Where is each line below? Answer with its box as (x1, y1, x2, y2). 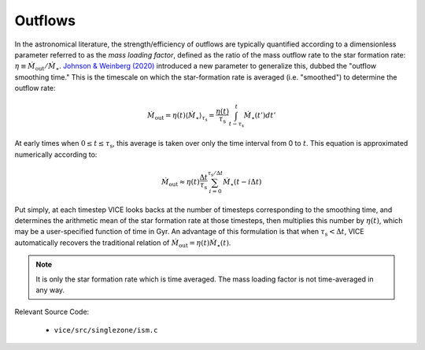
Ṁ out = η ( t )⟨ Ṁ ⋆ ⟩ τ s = (146, 111, 216, 123)
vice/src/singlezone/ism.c (54, 326, 158, 334)
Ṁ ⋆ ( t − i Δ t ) (223, 177, 262, 188)
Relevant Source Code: (14, 307, 90, 317)
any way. (35, 285, 65, 295)
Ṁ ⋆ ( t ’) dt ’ (243, 111, 276, 122)
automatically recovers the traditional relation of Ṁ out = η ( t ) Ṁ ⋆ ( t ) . (14, 237, 231, 249)
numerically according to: (14, 150, 98, 159)
